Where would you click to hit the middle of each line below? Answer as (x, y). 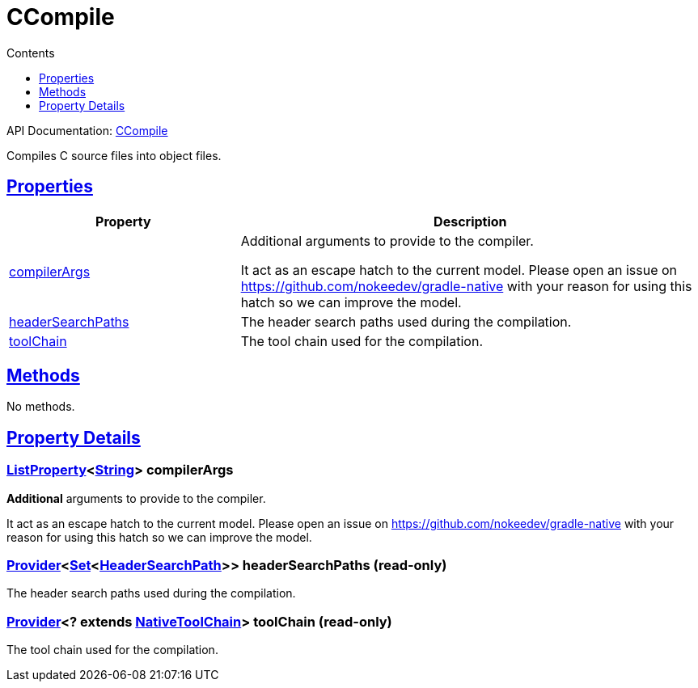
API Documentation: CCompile (87, 130)
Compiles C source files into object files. (114, 155)
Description (470, 221)
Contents (31, 53)
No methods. (41, 407)
